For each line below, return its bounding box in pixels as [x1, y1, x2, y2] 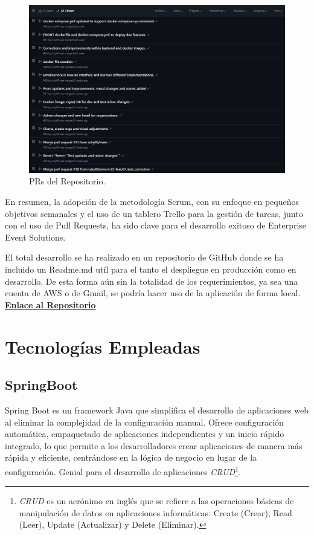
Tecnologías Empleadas [5, 334, 200, 358]
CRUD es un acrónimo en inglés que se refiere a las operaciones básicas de [19, 494, 294, 507]
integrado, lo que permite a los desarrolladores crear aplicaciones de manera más [5, 439, 303, 452]
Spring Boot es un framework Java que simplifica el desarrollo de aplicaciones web [5, 403, 309, 416]
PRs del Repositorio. [29, 175, 106, 187]
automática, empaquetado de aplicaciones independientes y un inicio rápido [5, 427, 284, 440]
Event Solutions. [5, 230, 66, 243]
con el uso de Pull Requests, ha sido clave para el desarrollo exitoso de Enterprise [5, 219, 307, 232]
